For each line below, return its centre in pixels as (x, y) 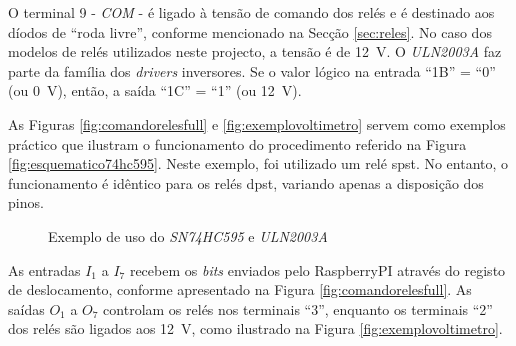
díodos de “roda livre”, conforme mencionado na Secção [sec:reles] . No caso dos (250, 31)
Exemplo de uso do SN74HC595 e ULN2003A (188, 235)
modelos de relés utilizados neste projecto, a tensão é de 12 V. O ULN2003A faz (255, 51)
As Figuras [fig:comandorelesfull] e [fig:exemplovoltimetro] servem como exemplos (257, 123)
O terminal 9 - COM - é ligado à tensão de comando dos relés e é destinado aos (251, 12)
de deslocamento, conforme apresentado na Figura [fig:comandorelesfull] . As (240, 289)
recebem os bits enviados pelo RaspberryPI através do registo (317, 269)
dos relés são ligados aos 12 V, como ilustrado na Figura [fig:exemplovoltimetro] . (255, 328)
